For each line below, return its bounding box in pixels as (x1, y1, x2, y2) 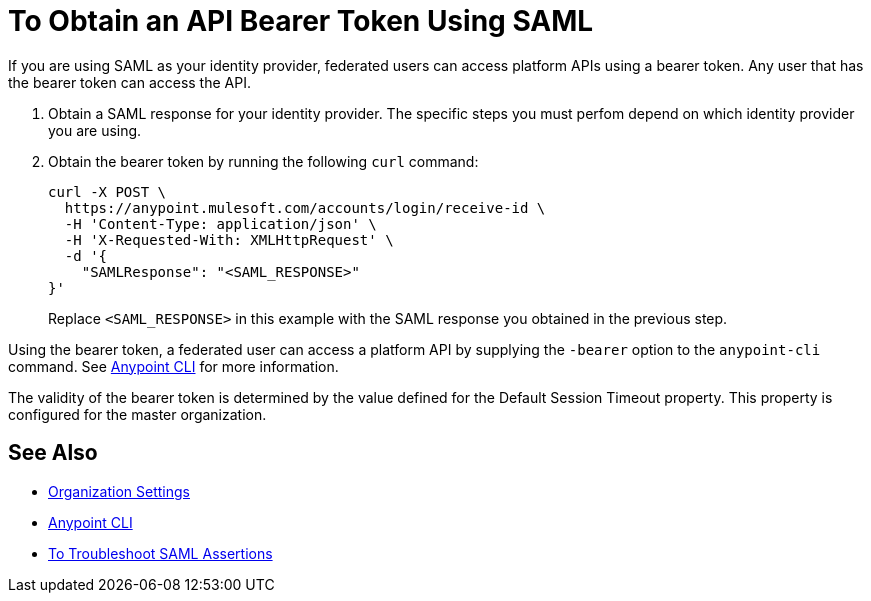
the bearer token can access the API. (8, 73, 251, 91)
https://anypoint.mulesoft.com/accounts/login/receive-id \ (64, 199, 546, 216)
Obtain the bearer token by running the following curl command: (48, 152, 479, 170)
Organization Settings (48, 482, 190, 500)
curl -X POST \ (48, 183, 167, 200)
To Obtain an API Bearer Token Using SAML (8, 4, 594, 38)
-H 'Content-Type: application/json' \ (64, 215, 377, 232)
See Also (8, 440, 98, 466)
